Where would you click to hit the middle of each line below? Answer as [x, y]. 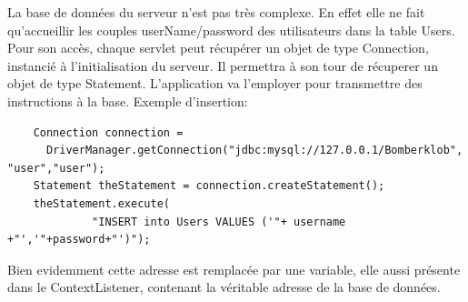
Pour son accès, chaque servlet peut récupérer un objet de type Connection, [218, 48]
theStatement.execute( [101, 203]
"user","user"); [56, 168]
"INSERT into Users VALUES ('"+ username [219, 221]
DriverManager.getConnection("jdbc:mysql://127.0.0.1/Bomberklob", [254, 151]
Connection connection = [108, 132]
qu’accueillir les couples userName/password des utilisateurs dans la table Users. [231, 30]
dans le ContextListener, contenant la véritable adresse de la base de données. [224, 287]
